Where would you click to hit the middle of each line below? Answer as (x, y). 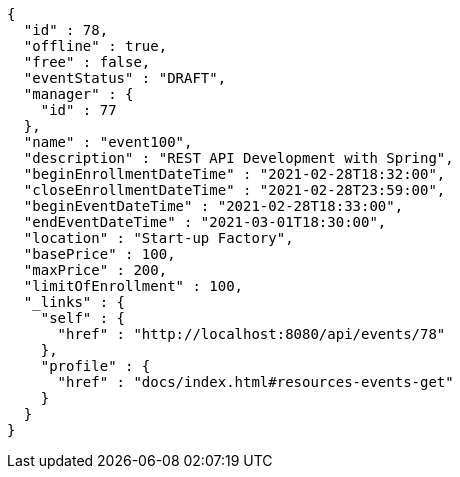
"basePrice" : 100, (99, 254)
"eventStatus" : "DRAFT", (125, 78)
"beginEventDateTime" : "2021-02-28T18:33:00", (213, 206)
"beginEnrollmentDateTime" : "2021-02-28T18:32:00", (234, 174)
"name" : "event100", (108, 142)
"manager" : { (78, 94)
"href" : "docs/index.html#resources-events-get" (255, 382)
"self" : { (83, 318)
